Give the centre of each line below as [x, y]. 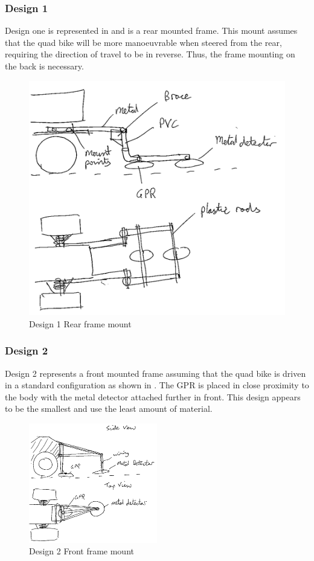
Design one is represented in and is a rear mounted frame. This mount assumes [151, 30]
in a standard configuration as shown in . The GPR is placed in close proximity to [157, 385]
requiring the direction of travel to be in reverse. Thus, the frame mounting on [150, 54]
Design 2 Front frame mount [82, 551]
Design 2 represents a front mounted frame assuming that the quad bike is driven [155, 373]
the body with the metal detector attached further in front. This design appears [153, 396]
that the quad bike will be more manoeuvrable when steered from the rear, [143, 42]
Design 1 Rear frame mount [80, 323]
